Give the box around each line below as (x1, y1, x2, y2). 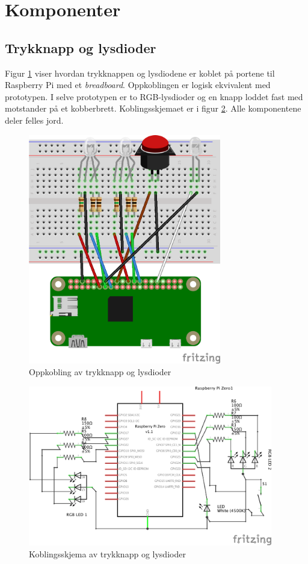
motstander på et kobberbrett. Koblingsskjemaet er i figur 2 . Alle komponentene (5, 102, 301, 115)
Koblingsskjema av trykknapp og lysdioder (29, 547, 186, 560)
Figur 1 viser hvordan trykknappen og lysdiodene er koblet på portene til (5, 66, 275, 79)
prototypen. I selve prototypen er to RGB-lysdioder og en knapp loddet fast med (5, 90, 303, 103)
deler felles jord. (5, 113, 64, 126)
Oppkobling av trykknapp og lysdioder (29, 366, 171, 378)
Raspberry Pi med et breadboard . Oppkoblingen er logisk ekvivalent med (5, 78, 271, 91)
